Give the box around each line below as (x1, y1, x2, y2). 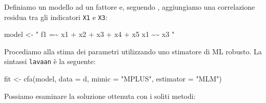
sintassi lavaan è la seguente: (4, 56, 96, 67)
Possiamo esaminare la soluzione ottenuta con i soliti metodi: (4, 90, 196, 101)
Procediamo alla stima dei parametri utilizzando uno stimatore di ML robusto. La (4, 46, 262, 56)
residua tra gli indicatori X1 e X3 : (4, 11, 108, 22)
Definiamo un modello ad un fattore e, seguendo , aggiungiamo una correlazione (4, 2, 255, 12)
